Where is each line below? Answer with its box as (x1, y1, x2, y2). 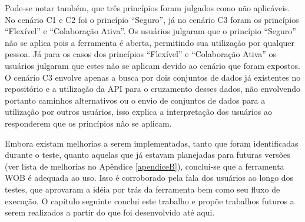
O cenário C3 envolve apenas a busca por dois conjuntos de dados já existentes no (5, 71, 301, 83)
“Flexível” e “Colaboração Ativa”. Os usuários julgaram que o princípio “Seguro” (5, 25, 296, 37)
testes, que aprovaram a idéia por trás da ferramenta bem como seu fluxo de (5, 183, 280, 195)
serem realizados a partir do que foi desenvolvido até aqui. (5, 206, 215, 218)
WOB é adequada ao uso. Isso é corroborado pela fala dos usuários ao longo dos (5, 171, 294, 184)
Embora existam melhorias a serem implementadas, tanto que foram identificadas (5, 137, 299, 149)
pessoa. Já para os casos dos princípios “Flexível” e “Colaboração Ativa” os (5, 48, 277, 60)
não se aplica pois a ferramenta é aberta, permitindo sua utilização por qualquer (5, 36, 295, 48)
